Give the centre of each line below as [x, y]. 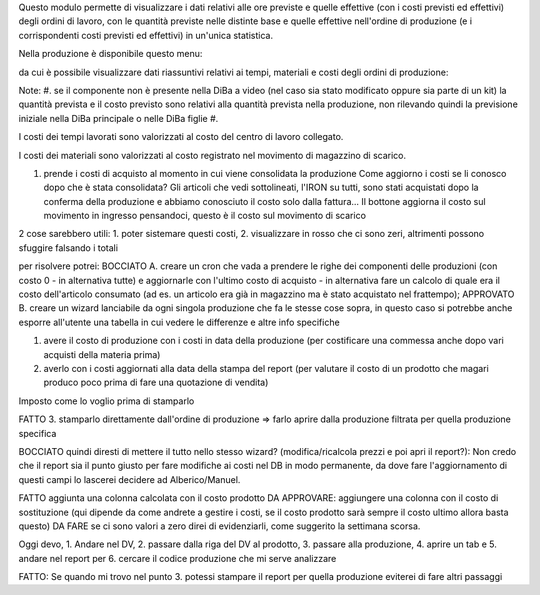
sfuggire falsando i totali [68, 247]
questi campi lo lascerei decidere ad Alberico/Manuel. [129, 479]
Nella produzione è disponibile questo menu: [110, 54]
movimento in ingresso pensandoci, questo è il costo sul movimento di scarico [205, 216]
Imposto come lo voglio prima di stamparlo [106, 401]
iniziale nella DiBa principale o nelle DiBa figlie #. [118, 118]
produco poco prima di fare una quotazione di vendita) [156, 382]
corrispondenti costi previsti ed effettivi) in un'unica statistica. [146, 35]
